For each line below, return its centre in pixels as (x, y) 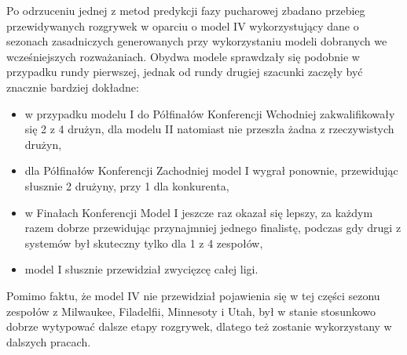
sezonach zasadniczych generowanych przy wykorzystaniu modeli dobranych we (197, 41)
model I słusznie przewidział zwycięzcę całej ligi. (141, 269)
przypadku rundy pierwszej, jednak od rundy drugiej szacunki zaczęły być (185, 72)
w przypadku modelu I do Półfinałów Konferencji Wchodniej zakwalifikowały (210, 113)
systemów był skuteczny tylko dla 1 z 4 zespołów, (144, 243)
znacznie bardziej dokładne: (73, 87)
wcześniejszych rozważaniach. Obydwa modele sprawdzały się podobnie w (183, 56)
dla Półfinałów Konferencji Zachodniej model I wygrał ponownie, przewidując (211, 170)
